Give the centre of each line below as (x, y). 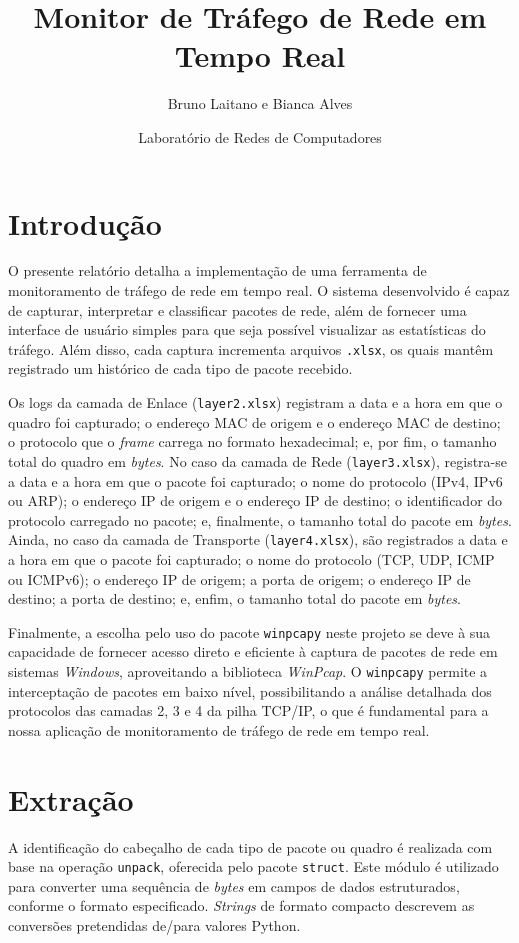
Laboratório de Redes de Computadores (260, 136)
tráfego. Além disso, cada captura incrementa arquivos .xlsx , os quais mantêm (251, 348)
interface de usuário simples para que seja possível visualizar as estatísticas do (247, 329)
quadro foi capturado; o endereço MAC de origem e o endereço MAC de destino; (254, 421)
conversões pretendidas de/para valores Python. (154, 925)
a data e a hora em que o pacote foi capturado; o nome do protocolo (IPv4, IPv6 (255, 480)
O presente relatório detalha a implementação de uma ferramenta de (217, 270)
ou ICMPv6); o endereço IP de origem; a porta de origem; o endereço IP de (239, 578)
